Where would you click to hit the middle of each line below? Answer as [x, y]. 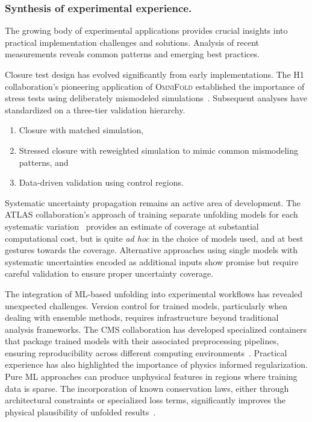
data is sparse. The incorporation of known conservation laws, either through [147, 388]
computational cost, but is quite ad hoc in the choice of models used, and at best [154, 238]
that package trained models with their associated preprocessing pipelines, [142, 341]
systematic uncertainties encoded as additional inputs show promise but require [152, 261]
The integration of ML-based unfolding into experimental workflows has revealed [154, 293]
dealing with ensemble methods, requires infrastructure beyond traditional [142, 317]
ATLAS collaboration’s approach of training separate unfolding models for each [151, 214]
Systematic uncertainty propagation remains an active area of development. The [153, 202]
